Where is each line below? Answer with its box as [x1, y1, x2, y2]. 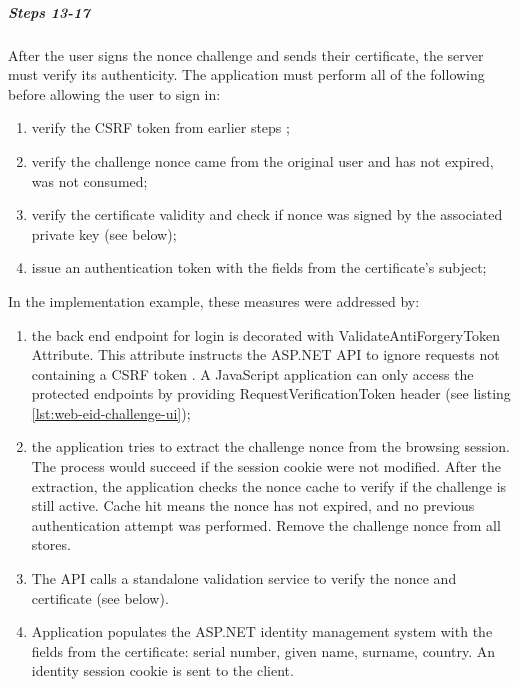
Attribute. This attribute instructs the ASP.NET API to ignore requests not [31, 344, 500, 365]
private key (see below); [31, 223, 177, 244]
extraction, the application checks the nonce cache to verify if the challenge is [31, 475, 507, 496]
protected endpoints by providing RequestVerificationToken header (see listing [31, 383, 511, 404]
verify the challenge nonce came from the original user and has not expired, [31, 150, 494, 171]
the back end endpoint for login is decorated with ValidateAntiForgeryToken [31, 324, 501, 345]
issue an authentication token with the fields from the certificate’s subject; [31, 257, 487, 278]
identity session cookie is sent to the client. [31, 660, 294, 681]
